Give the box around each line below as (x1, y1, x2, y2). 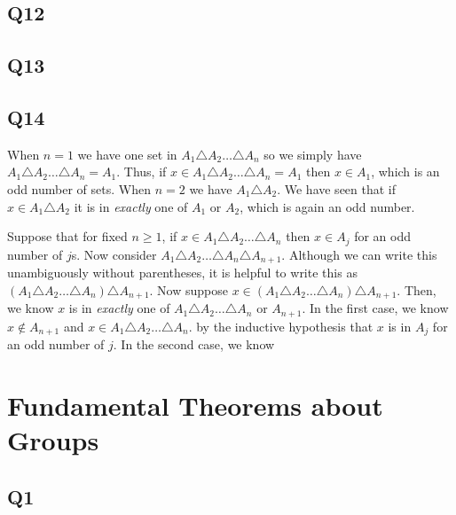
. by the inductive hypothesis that (188, 316, 373, 335)
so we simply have (263, 144, 362, 163)
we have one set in (77, 144, 177, 163)
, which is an (371, 162, 440, 181)
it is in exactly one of (74, 197, 188, 215)
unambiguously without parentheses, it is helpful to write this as (7, 263, 358, 282)
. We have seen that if (277, 179, 397, 198)
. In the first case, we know (302, 299, 449, 317)
